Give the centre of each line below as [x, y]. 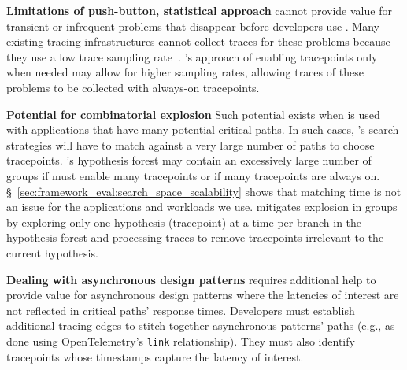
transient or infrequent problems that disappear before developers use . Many [193, 26]
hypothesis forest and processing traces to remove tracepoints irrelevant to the [195, 237]
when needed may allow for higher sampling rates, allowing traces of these [185, 72]
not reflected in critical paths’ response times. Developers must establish [181, 310]
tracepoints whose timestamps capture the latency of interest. [155, 356]
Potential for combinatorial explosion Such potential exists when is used [193, 114]
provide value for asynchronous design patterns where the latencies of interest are [203, 295]
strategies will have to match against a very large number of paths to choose [191, 144]
